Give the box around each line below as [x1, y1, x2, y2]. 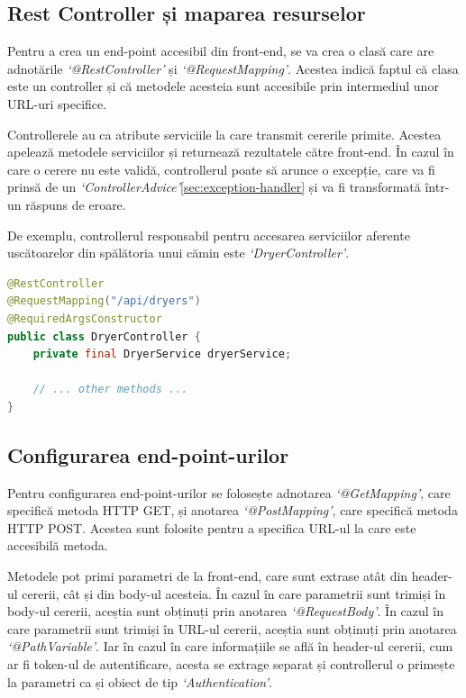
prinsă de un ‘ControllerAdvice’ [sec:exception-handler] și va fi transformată [7, 177, 421, 196]
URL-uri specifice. [7, 94, 107, 113]
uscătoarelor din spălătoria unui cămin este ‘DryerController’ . [7, 243, 350, 262]
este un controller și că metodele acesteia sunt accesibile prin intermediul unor [7, 77, 439, 95]
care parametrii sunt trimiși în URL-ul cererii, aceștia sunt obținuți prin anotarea [7, 619, 457, 638]
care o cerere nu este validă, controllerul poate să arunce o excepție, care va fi [7, 159, 435, 178]
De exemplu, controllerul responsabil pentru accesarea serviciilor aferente [7, 225, 410, 244]
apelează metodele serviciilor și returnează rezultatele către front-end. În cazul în [7, 142, 454, 161]
